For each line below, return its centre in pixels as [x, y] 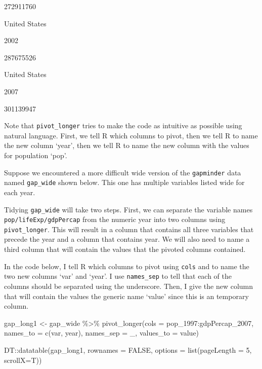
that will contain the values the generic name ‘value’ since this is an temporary [126, 296]
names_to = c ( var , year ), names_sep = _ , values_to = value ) [102, 333]
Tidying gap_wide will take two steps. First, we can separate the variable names [128, 209]
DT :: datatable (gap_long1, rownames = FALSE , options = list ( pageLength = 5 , [128, 349]
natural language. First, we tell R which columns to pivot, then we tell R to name [131, 135]
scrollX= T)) [23, 360]
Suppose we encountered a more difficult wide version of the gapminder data [123, 172]
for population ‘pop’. [36, 155]
